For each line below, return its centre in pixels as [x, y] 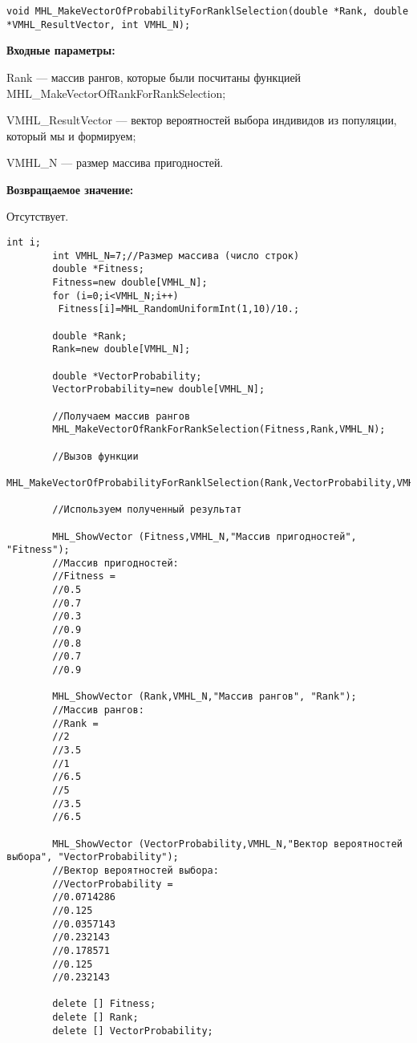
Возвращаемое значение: [70, 189]
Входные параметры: [61, 50]
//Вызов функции [95, 456]
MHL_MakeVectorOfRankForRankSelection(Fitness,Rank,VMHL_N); [219, 430]
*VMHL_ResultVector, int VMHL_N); [99, 24]
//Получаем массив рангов [121, 416]
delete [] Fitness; [104, 1004]
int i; [24, 243]
